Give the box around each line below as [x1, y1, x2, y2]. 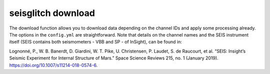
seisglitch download [9, 7, 95, 18]
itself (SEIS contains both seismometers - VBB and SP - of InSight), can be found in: [9, 39, 182, 45]
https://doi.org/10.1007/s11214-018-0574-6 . [9, 62, 98, 68]
